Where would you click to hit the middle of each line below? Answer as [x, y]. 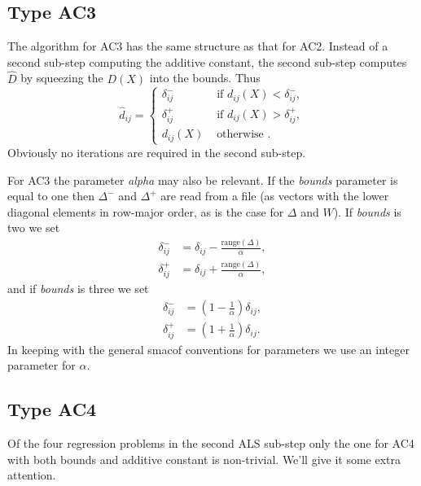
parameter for [42, 365]
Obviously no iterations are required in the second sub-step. [157, 152]
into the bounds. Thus [205, 78]
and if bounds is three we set [78, 289]
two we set [34, 228]
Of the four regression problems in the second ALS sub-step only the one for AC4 [211, 442]
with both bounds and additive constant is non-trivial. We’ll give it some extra [204, 459]
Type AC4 [52, 409]
